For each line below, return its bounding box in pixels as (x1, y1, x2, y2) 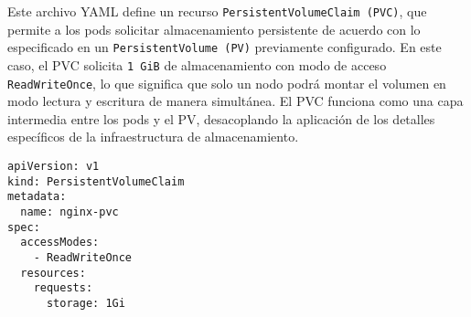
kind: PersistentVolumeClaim (7, 174, 185, 188)
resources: (20, 266, 86, 280)
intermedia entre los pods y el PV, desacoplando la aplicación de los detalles (7, 109, 435, 128)
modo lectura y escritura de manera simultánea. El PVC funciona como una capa (7, 91, 464, 111)
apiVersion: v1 (7, 160, 100, 173)
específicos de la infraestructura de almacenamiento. (7, 127, 299, 146)
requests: (33, 281, 93, 295)
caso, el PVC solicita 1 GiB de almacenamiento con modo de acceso (7, 55, 387, 74)
